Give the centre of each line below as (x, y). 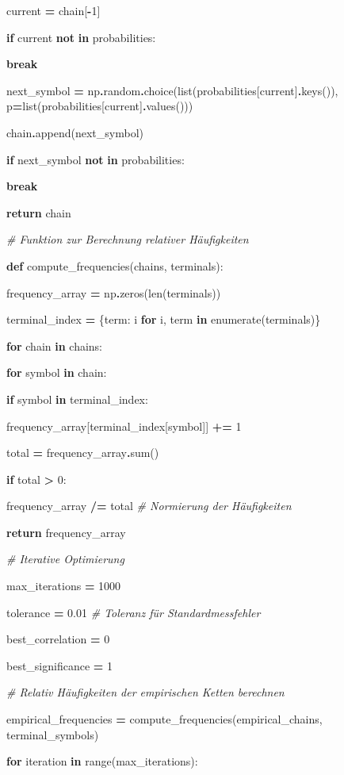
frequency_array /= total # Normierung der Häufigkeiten (149, 506)
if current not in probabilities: (81, 37)
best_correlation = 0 (58, 639)
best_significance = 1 (60, 665)
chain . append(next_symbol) (75, 132)
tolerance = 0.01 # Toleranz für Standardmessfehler (134, 612)
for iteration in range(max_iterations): (102, 761)
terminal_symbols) (53, 734)
